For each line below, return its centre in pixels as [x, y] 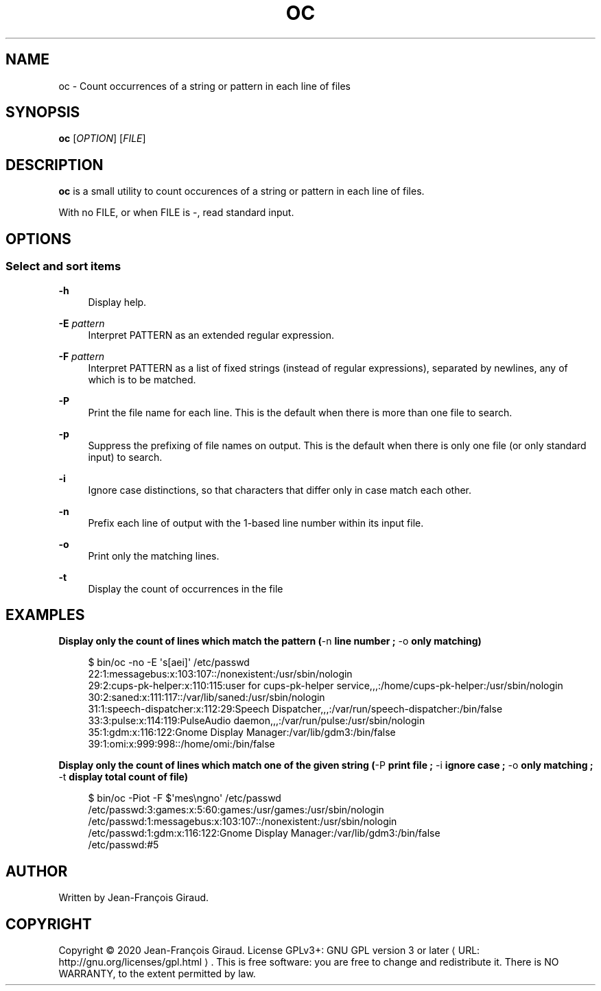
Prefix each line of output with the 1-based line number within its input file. [256, 523]
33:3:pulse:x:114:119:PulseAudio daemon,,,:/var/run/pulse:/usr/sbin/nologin [257, 721]
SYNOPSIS [43, 112]
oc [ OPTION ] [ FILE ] [102, 139]
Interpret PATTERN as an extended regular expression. [211, 335]
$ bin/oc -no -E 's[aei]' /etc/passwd [169, 662]
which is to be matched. [142, 379]
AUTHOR [37, 871]
